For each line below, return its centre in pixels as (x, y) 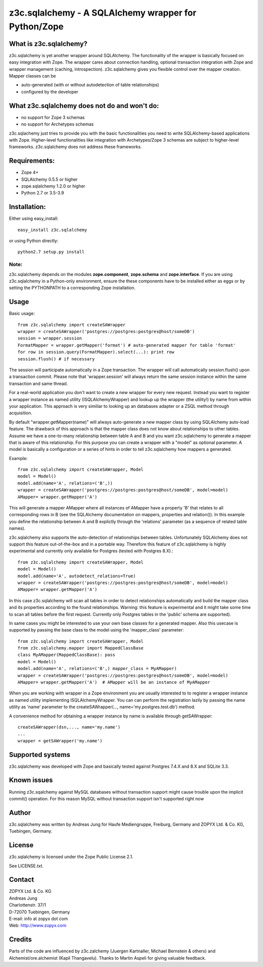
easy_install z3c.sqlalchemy (52, 230)
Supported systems (40, 755)
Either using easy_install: (34, 219)
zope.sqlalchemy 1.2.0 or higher (53, 186)
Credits (20, 939)
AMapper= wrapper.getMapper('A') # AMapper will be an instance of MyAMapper (114, 682)
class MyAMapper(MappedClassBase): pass (66, 655)
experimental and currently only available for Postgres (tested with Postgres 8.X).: (91, 551)
